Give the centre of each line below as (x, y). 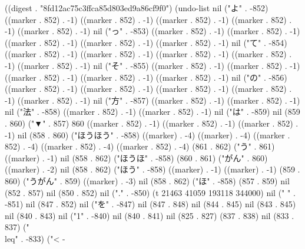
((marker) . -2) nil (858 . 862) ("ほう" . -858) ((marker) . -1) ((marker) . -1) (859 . (152, 169)
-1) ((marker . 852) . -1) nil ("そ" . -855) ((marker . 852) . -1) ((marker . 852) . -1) (152, 65)
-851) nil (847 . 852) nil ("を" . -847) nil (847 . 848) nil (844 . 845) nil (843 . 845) (150, 204)
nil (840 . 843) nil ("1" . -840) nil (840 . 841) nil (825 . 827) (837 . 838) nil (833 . (150, 215)
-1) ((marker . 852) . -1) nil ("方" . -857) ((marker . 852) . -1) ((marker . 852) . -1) (152, 100)
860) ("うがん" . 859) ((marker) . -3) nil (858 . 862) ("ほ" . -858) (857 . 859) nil (147, 180)
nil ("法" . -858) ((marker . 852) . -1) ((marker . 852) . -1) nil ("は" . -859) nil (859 (152, 112)
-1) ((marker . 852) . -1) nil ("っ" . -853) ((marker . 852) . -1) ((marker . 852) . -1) (152, 31)
